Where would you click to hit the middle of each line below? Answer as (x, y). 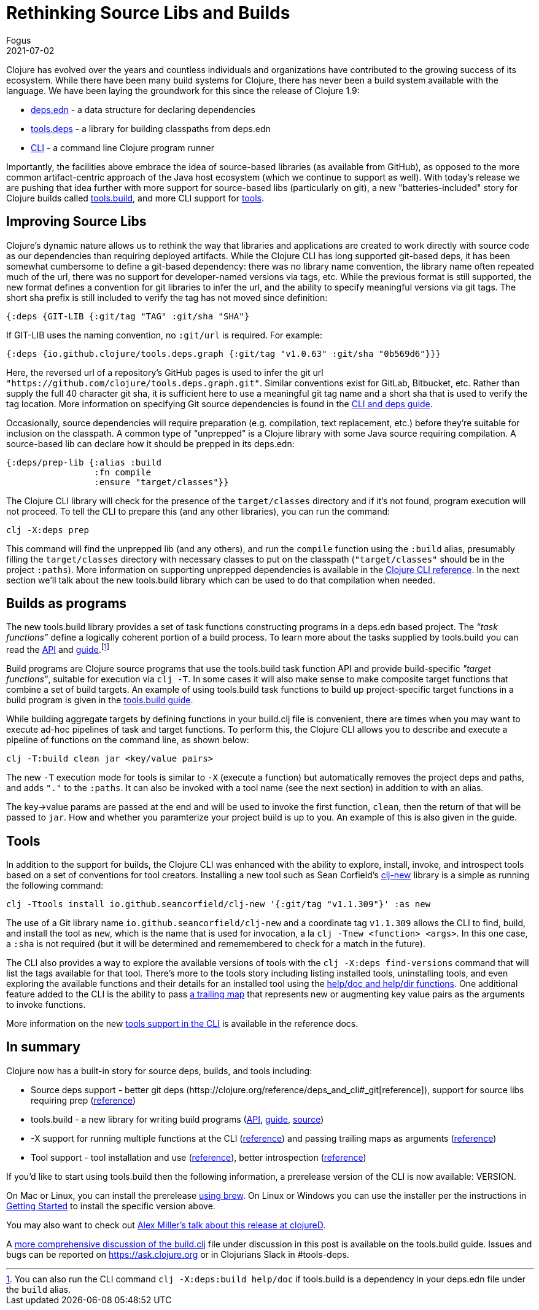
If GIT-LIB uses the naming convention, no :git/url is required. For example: (165, 335)
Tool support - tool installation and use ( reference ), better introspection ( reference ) (199, 1157)
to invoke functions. (46, 1004)
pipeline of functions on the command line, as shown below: (128, 740)
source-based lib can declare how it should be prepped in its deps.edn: (150, 443)
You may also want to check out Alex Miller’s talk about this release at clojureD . (166, 1225)
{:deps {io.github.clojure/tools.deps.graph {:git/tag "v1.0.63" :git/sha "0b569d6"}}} (224, 353)
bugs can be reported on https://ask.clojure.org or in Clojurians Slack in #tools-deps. (178, 1254)
